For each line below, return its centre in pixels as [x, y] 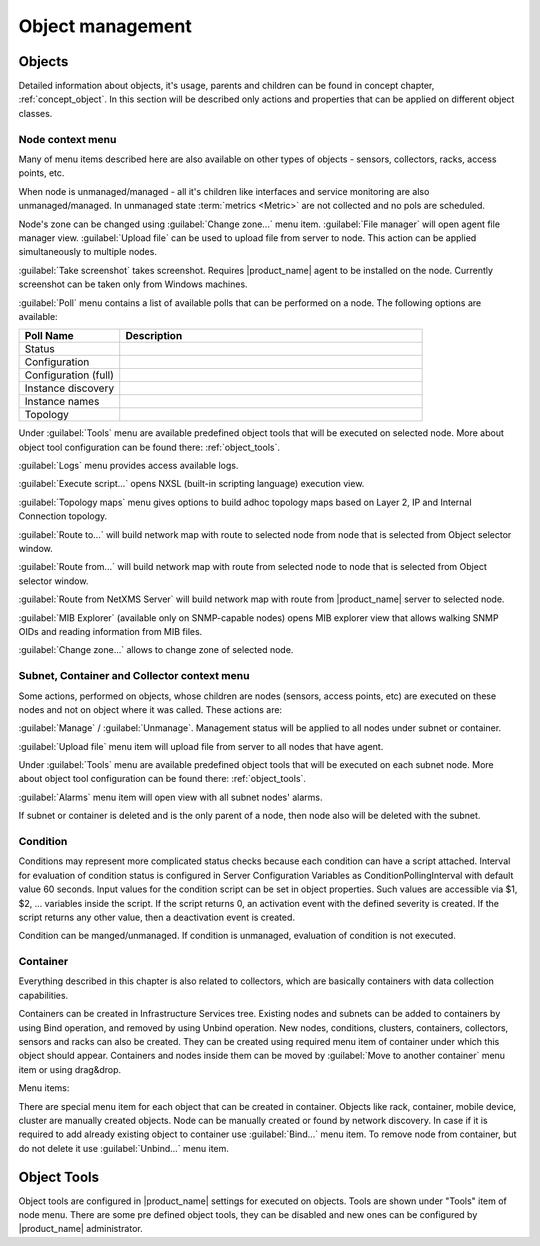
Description [154, 336]
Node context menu [67, 139]
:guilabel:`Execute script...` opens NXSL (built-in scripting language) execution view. [191, 484]
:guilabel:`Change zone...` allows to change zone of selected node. [156, 650]
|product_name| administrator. [81, 1229]
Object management [105, 26]
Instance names [62, 402]
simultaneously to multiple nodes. [87, 252]
